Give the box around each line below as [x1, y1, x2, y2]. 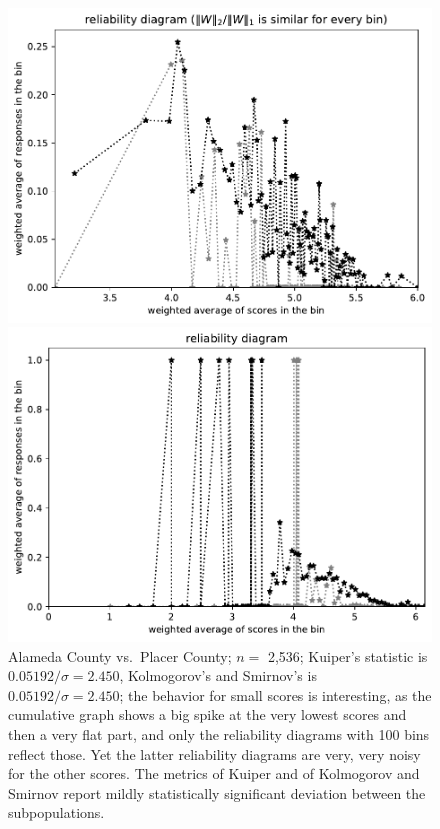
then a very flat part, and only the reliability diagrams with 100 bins [8, 724, 430, 745]
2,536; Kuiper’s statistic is [267, 645, 428, 666]
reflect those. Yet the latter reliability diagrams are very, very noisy [8, 743, 421, 764]
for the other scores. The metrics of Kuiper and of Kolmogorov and [8, 763, 420, 784]
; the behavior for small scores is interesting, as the [119, 684, 432, 705]
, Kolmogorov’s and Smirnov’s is [119, 665, 317, 686]
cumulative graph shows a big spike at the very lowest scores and [8, 704, 407, 725]
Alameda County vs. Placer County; [8, 645, 232, 666]
